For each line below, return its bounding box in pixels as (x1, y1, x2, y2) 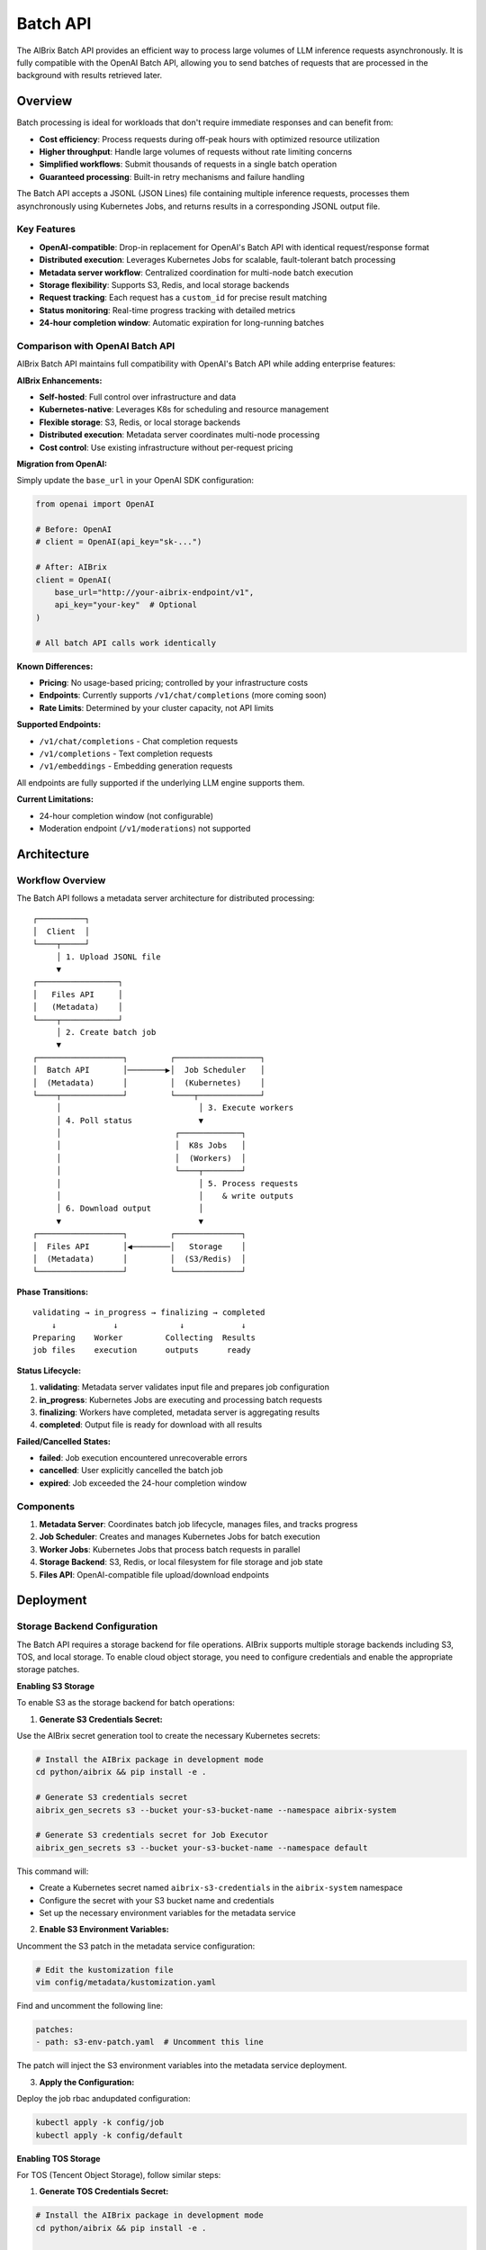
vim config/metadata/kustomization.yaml (35, 1977, 216, 1988)
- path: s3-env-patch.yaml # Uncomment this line (35, 2037, 265, 2047)
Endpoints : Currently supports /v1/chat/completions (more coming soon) (39, 689, 328, 701)
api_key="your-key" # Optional (54, 599, 198, 610)
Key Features (16, 223, 76, 236)
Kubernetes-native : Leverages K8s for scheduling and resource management (39, 404, 329, 415)
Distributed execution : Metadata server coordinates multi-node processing (39, 429, 319, 440)
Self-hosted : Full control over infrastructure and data (39, 391, 237, 402)
